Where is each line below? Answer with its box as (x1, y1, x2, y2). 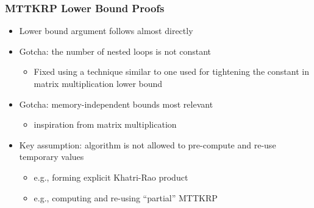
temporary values (19, 150, 84, 163)
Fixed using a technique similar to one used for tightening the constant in (34, 65, 309, 78)
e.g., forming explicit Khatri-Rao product (34, 170, 188, 183)
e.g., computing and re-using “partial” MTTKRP (34, 191, 218, 204)
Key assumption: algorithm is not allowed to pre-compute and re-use (19, 138, 276, 151)
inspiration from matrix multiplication (34, 118, 177, 131)
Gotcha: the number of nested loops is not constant (19, 44, 212, 57)
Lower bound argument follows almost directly (19, 24, 193, 37)
